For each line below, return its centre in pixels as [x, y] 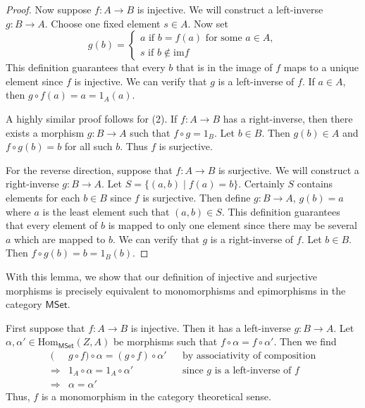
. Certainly [261, 184]
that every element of [52, 225]
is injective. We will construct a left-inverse [230, 9]
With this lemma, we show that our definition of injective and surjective [162, 276]
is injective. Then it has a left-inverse [211, 327]
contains [315, 184]
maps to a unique [321, 67]
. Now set [208, 23]
